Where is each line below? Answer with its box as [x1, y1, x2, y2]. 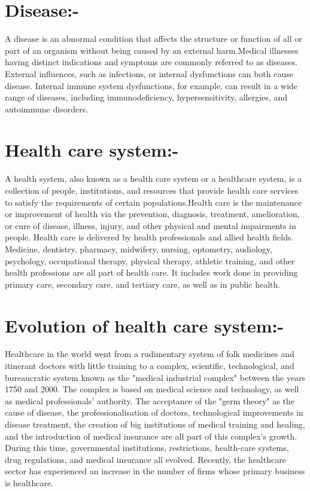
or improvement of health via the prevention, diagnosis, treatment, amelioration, [5, 208, 300, 220]
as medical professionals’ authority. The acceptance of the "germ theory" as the [5, 394, 294, 407]
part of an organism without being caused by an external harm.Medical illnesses [5, 44, 299, 56]
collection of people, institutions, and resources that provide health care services [5, 184, 299, 196]
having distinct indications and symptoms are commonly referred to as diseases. [5, 56, 297, 68]
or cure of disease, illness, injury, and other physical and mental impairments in [5, 219, 296, 231]
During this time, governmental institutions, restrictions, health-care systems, [5, 441, 289, 454]
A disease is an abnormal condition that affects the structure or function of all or [5, 32, 302, 45]
